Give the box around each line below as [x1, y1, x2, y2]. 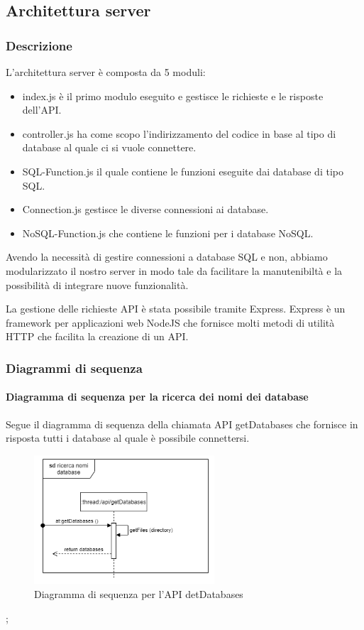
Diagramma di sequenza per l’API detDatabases [34, 586, 243, 601]
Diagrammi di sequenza [6, 359, 143, 376]
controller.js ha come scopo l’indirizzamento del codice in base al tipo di [22, 126, 336, 141]
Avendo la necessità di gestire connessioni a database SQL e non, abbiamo [6, 249, 328, 264]
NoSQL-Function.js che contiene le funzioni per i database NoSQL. [22, 225, 314, 240]
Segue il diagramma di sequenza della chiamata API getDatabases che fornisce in [6, 416, 358, 431]
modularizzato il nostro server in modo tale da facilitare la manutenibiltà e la [6, 263, 343, 278]
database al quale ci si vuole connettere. [22, 140, 197, 155]
